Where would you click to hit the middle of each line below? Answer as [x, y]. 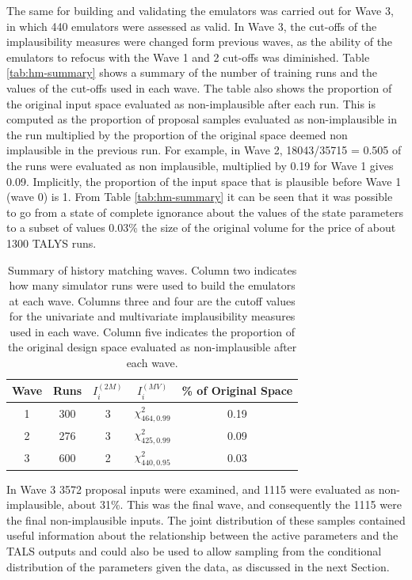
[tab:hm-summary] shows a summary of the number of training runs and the [192, 72]
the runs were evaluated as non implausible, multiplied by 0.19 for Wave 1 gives [200, 165]
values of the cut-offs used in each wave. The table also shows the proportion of [199, 87]
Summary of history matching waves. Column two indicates [152, 269]
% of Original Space [237, 390]
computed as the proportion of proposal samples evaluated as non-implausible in [202, 119]
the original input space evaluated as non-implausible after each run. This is [191, 103]
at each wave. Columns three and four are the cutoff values [152, 300]
